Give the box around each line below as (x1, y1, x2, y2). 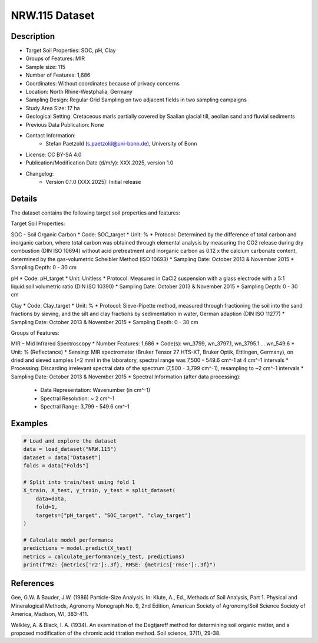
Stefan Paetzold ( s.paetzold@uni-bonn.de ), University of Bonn (45, 140, 197, 147)
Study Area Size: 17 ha (25, 104, 80, 111)
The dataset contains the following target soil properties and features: (11, 209, 181, 216)
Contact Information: (25, 131, 76, 139)
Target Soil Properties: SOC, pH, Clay (25, 47, 116, 54)
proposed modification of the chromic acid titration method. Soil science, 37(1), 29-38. (11, 629, 221, 637)
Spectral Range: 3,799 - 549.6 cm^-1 (40, 403, 130, 410)
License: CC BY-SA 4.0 (25, 151, 82, 158)
